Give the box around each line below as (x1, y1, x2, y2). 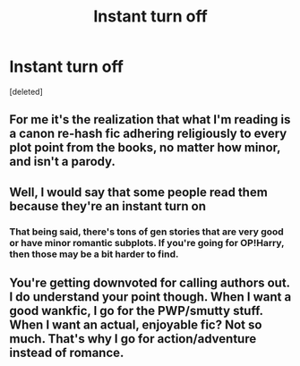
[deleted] (9, 86, 43, 97)
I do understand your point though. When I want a (9, 289, 292, 305)
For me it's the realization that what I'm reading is (9, 112, 291, 127)
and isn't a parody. (9, 154, 116, 169)
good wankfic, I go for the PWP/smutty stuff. (9, 303, 263, 319)
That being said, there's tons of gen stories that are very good (9, 226, 284, 238)
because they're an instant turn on (9, 199, 207, 214)
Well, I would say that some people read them (9, 184, 269, 200)
